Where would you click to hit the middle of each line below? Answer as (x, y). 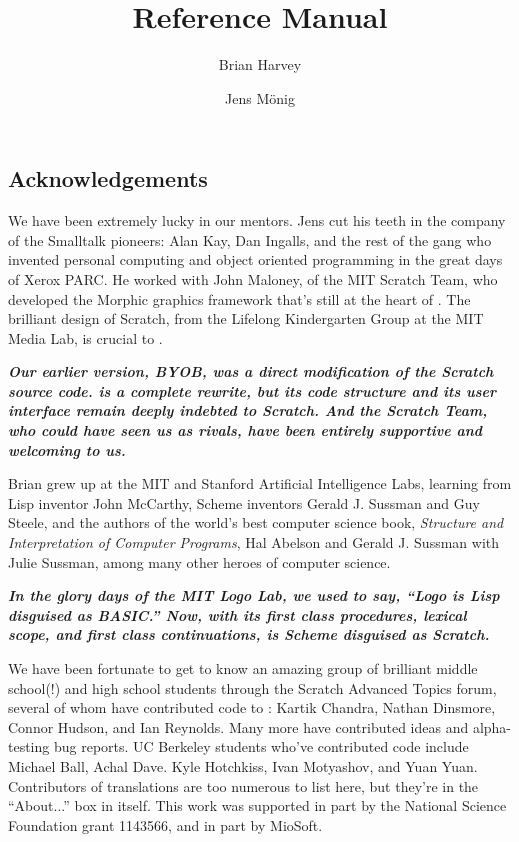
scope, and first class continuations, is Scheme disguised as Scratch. (249, 634)
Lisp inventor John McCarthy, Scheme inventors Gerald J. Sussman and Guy (244, 502)
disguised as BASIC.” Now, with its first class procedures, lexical (237, 614)
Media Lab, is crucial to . (85, 337)
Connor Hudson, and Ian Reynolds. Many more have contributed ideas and (238, 726)
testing (29, 746)
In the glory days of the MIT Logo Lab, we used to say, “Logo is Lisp (254, 595)
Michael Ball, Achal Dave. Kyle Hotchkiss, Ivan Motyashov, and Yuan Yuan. (243, 765)
